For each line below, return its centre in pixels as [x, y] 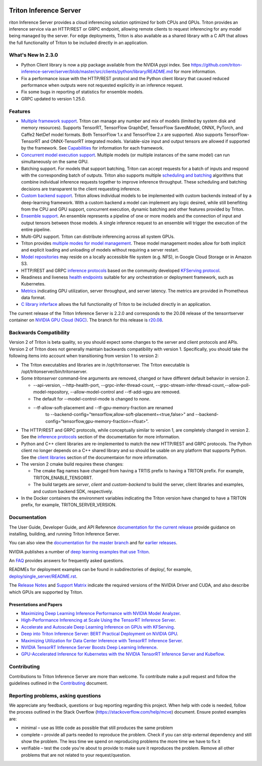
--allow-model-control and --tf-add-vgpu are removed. [125, 392]
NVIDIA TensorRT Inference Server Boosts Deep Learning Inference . [89, 647]
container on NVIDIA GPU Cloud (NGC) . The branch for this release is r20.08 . [86, 320]
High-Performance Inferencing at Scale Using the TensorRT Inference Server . [99, 620]
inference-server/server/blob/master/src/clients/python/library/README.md [97, 72]
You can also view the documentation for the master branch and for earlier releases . [93, 543]
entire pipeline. [36, 230]
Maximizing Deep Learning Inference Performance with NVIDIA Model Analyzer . [101, 614]
